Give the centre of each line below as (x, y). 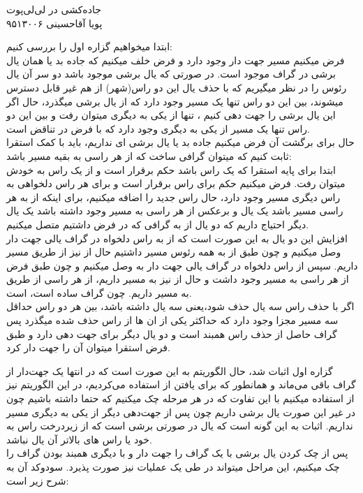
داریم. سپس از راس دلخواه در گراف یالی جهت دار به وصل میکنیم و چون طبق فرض (182, 265)
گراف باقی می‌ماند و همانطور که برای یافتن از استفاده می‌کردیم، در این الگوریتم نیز (181, 384)
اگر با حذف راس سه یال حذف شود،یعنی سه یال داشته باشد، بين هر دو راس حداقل (180, 306)
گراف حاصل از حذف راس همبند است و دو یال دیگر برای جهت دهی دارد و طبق (172, 333)
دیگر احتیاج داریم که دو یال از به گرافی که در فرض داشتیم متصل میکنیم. (158, 224)
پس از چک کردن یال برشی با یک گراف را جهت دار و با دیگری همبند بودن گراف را (177, 453)
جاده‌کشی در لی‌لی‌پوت (54, 9)
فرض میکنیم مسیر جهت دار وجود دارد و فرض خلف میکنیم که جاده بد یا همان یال (176, 60)
